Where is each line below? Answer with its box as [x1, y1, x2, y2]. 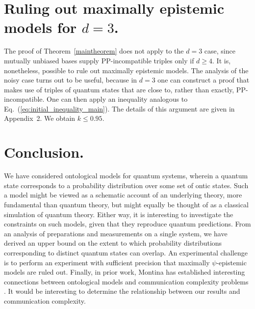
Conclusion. [4, 142, 84, 162]
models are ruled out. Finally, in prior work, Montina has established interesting [4, 267, 245, 277]
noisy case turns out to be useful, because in [4, 75, 137, 85]
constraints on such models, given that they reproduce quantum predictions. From [4, 219, 251, 229]
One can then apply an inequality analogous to [47, 94, 188, 104]
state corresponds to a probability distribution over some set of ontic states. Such [4, 180, 249, 190]
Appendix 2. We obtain [4, 113, 76, 123]
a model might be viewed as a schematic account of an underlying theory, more [4, 190, 242, 200]
